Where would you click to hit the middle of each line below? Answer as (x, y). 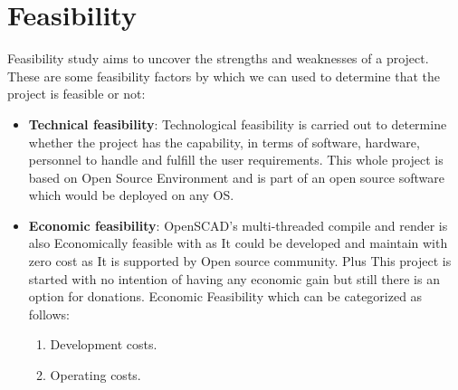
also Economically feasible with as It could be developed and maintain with (238, 243)
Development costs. (104, 344)
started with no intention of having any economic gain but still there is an (234, 278)
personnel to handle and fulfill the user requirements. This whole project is (236, 160)
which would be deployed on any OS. (131, 195)
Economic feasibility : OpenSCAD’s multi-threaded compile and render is (238, 225)
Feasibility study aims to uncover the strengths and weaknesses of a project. (218, 58)
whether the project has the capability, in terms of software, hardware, (224, 142)
